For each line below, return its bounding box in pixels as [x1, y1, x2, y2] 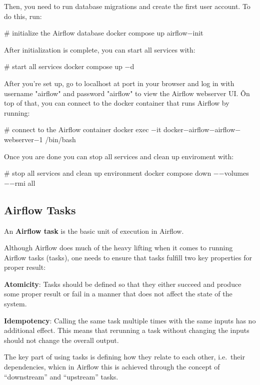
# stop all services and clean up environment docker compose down [4, 168, 211, 178]
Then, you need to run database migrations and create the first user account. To [4, 1, 250, 11]
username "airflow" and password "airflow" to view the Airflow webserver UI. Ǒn [4, 88, 250, 98]
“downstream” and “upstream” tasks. [4, 371, 118, 381]
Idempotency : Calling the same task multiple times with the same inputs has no [4, 315, 256, 325]
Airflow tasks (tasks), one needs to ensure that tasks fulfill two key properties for [4, 252, 252, 262]
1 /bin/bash [39, 134, 76, 144]
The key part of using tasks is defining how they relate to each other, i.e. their [4, 351, 245, 362]
